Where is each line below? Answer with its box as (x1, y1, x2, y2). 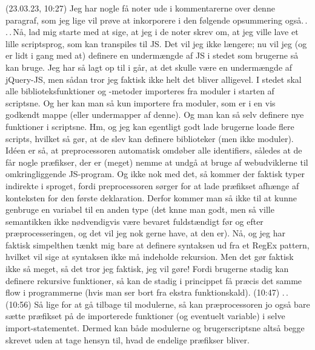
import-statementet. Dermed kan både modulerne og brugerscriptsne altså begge (5, 322, 305, 334)
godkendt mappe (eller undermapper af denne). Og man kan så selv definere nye (5, 108, 304, 121)
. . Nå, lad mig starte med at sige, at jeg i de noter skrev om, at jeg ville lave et (5, 25, 299, 38)
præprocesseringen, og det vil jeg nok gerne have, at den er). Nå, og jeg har (5, 227, 285, 239)
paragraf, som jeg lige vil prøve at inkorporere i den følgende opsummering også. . (5, 13, 308, 26)
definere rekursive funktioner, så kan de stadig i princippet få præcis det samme (5, 274, 302, 287)
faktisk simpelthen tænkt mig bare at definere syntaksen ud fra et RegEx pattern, (5, 238, 310, 251)
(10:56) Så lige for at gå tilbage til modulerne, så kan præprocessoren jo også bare (5, 297, 310, 310)
